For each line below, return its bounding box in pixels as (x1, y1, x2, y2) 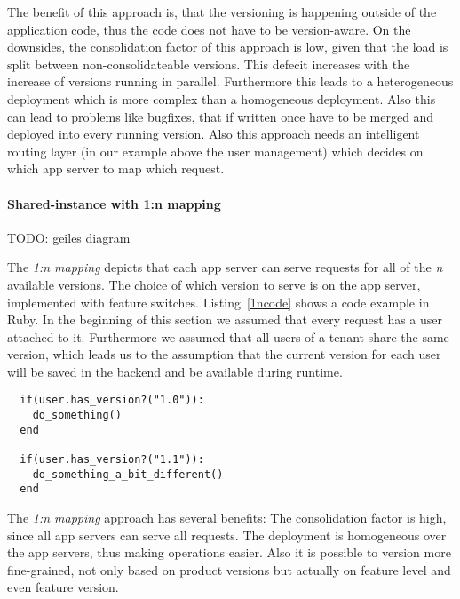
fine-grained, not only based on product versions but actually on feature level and (7, 560, 451, 579)
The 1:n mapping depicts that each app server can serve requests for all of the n (7, 258, 443, 276)
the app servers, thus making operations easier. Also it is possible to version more (7, 543, 451, 562)
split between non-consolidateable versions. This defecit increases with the (7, 54, 410, 73)
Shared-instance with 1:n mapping (7, 194, 221, 212)
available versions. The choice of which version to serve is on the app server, (7, 275, 421, 293)
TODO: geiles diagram (7, 228, 131, 246)
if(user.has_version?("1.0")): (20, 394, 204, 407)
